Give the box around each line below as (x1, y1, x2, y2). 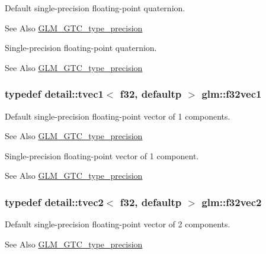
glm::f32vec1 (201, 86, 262, 101)
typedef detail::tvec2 (5, 194, 104, 209)
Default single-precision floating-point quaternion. (5, 2, 185, 14)
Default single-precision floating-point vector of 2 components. (5, 218, 230, 230)
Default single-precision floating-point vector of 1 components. (5, 110, 230, 122)
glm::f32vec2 (201, 194, 262, 209)
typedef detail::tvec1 (5, 86, 104, 101)
